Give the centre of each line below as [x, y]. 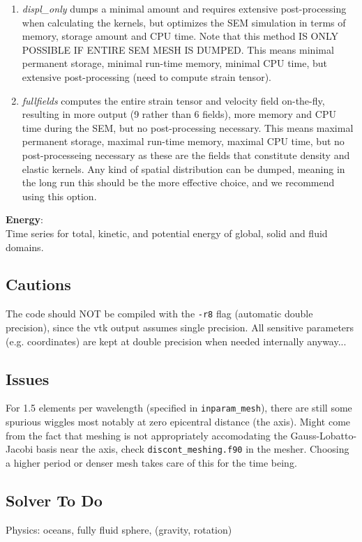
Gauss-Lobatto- [324, 435]
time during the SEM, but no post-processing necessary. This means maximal [188, 127]
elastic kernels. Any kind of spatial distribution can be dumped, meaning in [183, 168]
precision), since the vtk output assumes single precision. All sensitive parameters [180, 327]
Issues [28, 378]
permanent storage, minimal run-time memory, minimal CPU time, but [174, 63]
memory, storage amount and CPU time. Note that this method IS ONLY [180, 36]
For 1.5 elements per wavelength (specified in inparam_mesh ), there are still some [179, 408]
